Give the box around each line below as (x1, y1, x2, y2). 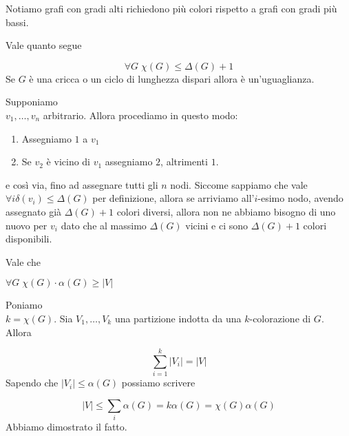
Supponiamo (6, 94, 58, 109)
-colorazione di (249, 311, 311, 325)
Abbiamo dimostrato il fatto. (6, 419, 127, 434)
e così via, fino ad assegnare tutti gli (6, 177, 158, 191)
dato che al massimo (61, 218, 147, 232)
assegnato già (6, 204, 62, 218)
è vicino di (46, 154, 91, 169)
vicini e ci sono (185, 218, 248, 232)
